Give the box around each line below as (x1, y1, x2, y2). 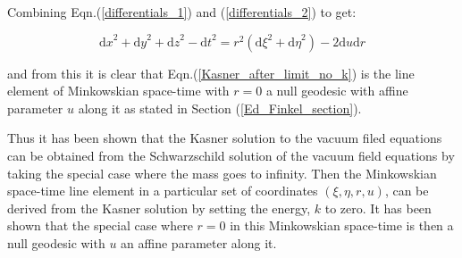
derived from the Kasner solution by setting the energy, (7, 198, 311, 217)
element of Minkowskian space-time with (7, 81, 230, 100)
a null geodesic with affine (265, 81, 408, 100)
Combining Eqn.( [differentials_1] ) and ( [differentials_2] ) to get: (7, 3, 357, 21)
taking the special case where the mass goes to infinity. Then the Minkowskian (7, 163, 437, 182)
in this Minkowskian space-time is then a (230, 216, 454, 235)
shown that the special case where (7, 216, 193, 235)
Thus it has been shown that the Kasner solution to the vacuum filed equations (7, 129, 442, 147)
